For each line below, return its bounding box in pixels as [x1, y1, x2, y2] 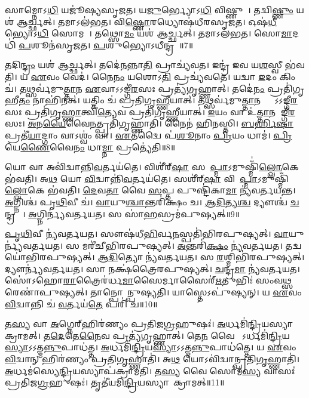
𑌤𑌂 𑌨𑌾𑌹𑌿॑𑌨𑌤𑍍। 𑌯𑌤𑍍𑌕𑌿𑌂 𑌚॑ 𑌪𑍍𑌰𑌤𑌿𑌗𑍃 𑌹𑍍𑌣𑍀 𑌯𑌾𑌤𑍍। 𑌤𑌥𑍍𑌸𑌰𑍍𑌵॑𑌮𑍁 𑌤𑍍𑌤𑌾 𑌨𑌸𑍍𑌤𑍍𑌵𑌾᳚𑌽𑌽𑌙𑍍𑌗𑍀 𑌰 [19, 94, 298, 106]
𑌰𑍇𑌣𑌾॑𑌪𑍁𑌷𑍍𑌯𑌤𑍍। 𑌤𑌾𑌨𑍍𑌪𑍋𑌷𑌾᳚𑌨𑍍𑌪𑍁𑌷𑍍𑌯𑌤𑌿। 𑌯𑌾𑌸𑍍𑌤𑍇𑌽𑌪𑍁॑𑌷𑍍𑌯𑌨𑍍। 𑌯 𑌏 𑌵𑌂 [5, 286, 302, 298]
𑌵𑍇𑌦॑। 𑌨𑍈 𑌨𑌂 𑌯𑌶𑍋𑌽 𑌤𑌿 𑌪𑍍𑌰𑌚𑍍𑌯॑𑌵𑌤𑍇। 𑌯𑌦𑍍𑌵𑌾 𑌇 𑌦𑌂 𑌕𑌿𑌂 [62, 70, 296, 82]
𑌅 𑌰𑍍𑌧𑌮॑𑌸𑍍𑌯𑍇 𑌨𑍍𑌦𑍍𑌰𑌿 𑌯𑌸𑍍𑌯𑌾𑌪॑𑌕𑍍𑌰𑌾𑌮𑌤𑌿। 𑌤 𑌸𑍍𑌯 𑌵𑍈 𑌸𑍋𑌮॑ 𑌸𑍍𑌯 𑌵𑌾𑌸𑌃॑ [5, 364, 295, 377]
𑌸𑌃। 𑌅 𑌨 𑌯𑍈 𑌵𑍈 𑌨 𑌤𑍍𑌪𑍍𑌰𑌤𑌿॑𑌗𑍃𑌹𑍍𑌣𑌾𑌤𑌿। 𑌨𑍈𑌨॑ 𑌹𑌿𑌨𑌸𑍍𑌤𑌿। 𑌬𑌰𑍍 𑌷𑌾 [5, 117, 293, 129]
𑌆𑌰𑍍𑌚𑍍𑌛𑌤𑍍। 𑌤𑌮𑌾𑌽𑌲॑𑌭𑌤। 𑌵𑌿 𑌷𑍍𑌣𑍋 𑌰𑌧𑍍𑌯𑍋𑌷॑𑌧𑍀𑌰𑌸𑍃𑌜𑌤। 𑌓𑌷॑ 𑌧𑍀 [16, 15, 277, 27]
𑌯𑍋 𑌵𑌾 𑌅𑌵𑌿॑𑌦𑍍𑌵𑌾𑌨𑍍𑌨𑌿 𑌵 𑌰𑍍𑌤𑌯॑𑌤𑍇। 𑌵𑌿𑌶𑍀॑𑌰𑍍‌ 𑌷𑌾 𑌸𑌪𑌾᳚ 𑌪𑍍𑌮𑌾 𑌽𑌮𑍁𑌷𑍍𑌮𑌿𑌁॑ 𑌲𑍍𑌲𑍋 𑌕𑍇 [5, 161, 299, 173]
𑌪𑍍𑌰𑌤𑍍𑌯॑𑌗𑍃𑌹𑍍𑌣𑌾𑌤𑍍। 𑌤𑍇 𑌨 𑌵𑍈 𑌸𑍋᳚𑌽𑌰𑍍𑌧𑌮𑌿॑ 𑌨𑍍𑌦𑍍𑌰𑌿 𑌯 [112, 329, 290, 341]
